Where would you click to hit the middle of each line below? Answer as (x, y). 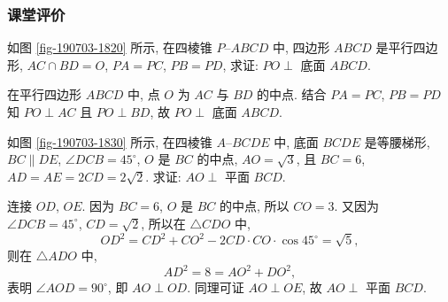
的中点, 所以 (254, 206)
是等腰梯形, (397, 141)
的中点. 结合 (292, 94)
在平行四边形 (44, 94)
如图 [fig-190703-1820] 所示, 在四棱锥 (110, 47)
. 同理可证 (216, 287)
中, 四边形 (301, 47)
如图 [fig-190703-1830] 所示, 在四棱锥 (110, 141)
